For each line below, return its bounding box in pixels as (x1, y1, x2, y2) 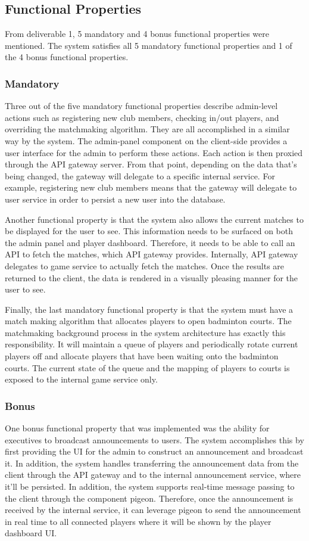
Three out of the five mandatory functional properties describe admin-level (5, 100, 278, 112)
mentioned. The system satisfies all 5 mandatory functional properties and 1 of (5, 39, 292, 51)
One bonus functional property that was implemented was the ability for (5, 422, 270, 434)
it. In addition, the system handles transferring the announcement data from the (5, 456, 299, 469)
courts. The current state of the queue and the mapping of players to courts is (5, 361, 290, 374)
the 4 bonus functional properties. (5, 51, 129, 63)
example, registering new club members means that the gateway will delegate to (5, 181, 297, 194)
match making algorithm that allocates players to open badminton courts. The (5, 315, 292, 327)
